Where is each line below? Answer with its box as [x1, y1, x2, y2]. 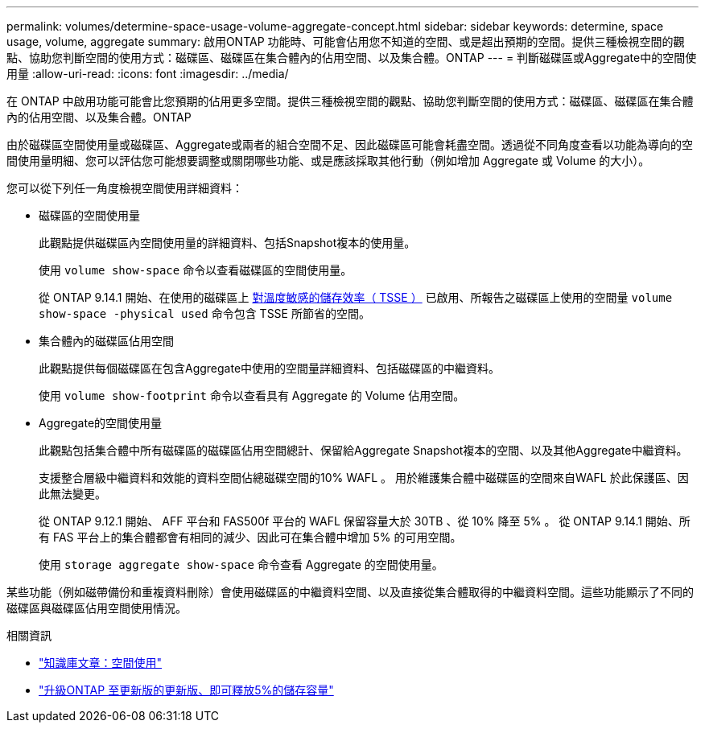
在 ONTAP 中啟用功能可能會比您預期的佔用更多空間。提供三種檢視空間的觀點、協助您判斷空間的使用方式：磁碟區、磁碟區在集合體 [6, 94, 694, 108]
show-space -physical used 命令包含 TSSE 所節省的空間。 [39, 307, 370, 320]
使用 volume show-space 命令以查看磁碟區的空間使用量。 [39, 263, 352, 277]
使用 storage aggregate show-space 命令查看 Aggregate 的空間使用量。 [39, 558, 443, 571]
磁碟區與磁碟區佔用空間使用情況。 [6, 601, 187, 615]
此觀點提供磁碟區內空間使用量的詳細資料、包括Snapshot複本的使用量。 [39, 236, 416, 249]
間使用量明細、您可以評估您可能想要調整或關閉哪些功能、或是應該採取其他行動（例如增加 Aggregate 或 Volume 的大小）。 [6, 154, 650, 167]
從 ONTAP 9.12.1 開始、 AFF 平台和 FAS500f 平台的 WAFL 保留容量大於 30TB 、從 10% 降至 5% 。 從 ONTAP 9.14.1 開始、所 [39, 514, 691, 528]
